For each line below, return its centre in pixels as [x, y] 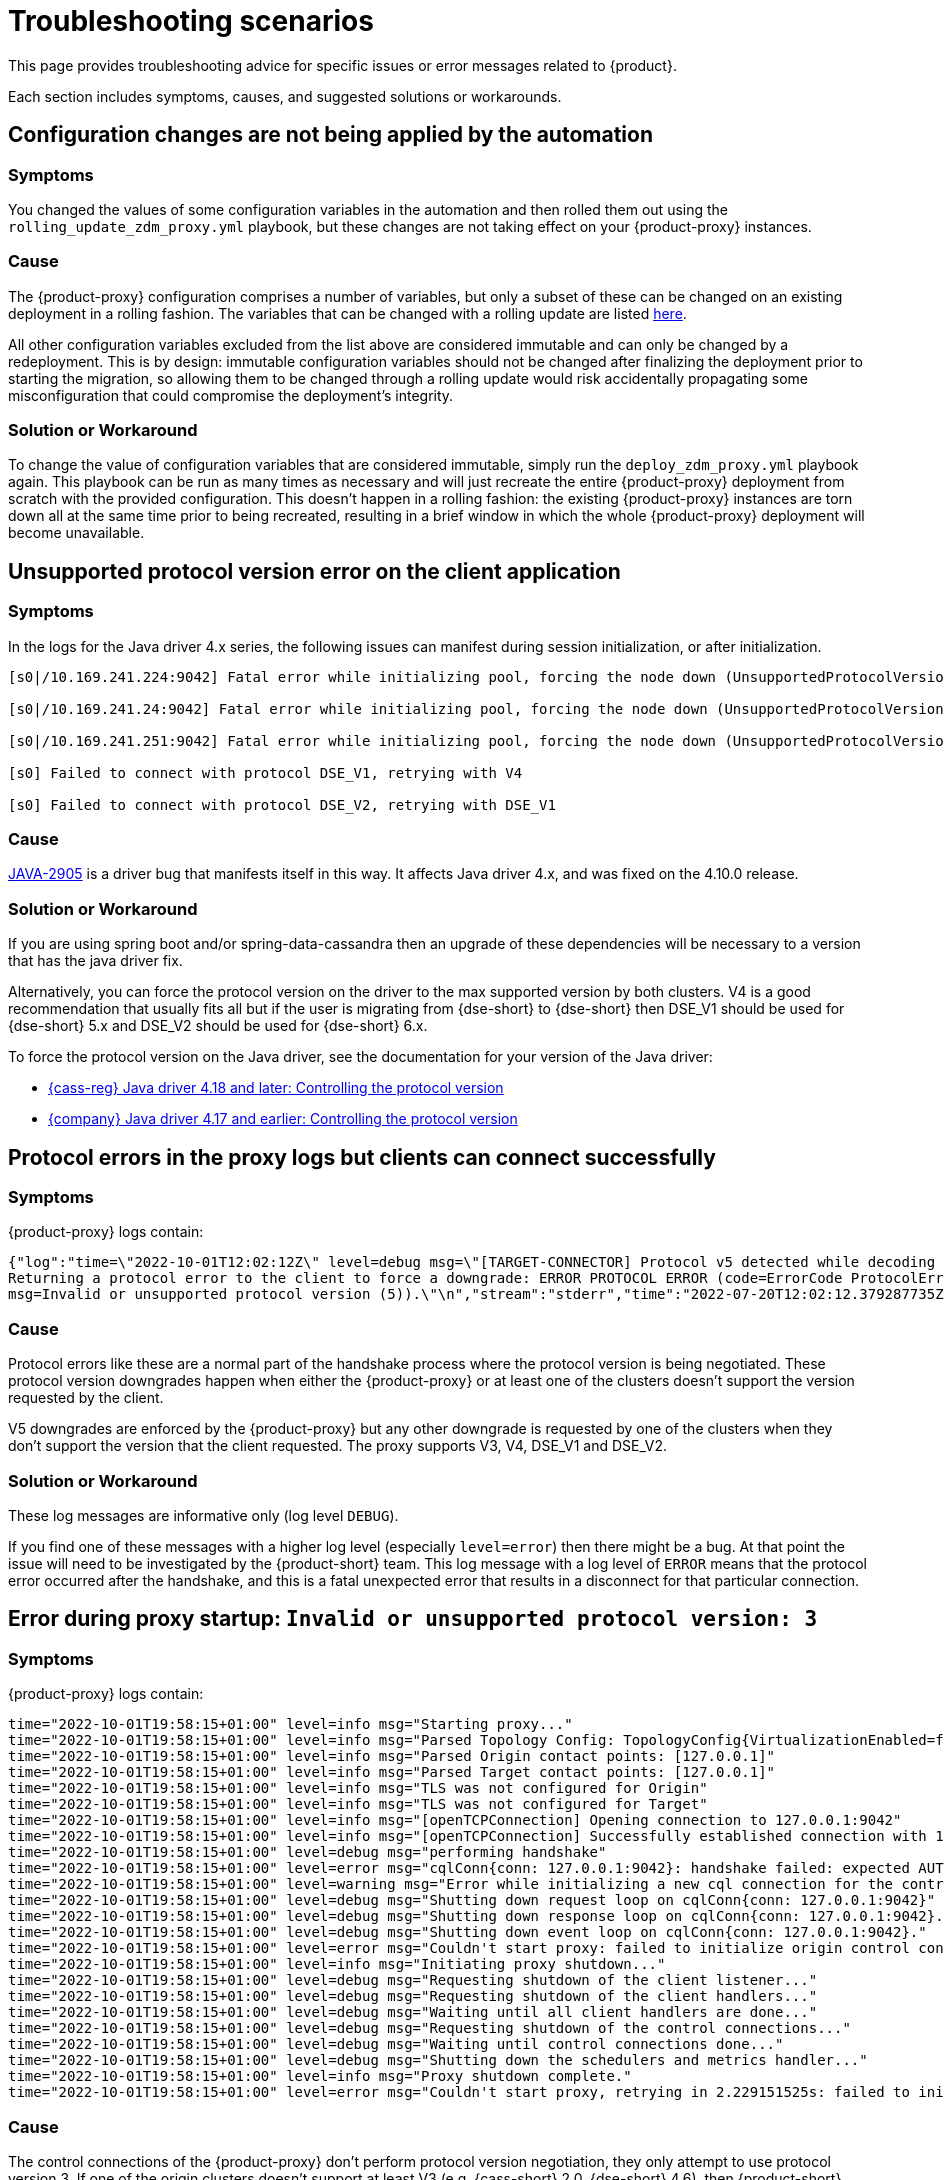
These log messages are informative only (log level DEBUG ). [203, 1515]
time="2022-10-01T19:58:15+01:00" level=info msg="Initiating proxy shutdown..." [337, 1964]
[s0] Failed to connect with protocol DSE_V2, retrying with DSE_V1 [282, 804]
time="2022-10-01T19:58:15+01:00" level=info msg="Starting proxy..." [290, 1724]
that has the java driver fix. [95, 961]
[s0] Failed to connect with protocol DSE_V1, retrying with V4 [265, 772]
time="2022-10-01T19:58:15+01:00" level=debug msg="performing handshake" [307, 1852]
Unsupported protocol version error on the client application [314, 571]
